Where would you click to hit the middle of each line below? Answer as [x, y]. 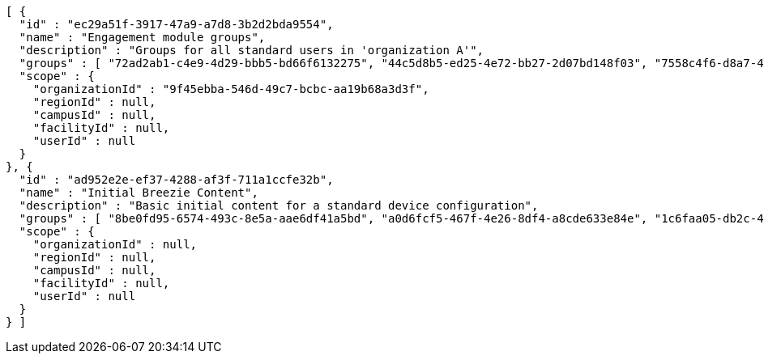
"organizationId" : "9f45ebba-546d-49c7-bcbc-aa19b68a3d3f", [231, 89]
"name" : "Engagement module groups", [142, 37]
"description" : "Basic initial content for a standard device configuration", [279, 205]
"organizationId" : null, [115, 244]
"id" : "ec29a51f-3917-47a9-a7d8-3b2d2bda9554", [176, 24]
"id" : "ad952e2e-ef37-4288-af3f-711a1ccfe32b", [176, 180]
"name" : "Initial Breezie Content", [139, 193]
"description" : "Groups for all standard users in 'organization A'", [252, 50]
